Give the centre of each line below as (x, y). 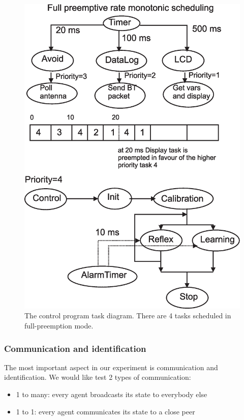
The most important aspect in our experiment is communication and (111, 367)
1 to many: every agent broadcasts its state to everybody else (112, 394)
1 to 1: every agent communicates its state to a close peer (105, 411)
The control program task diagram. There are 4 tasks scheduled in (128, 316)
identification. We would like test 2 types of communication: (98, 377)
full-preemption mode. (59, 326)
